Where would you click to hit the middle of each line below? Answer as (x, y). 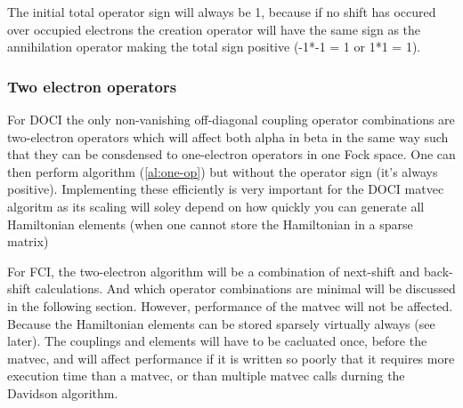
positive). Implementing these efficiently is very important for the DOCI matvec (226, 189)
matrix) (28, 241)
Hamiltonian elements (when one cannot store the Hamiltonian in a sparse (210, 224)
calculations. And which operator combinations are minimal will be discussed (245, 288)
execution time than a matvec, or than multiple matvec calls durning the (206, 376)
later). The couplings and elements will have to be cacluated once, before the (217, 341)
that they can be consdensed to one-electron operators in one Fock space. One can (231, 154)
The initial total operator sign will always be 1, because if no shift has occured (222, 12)
